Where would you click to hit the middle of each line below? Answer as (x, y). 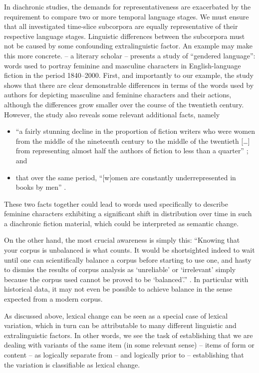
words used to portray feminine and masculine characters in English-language (123, 65)
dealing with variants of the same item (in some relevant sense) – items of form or (129, 345)
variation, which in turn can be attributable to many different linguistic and (120, 325)
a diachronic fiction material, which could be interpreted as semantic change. (122, 223)
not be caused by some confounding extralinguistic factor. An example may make (129, 46)
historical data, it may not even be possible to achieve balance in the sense (118, 289)
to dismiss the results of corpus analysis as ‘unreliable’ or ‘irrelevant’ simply (120, 269)
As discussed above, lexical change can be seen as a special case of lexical (116, 315)
